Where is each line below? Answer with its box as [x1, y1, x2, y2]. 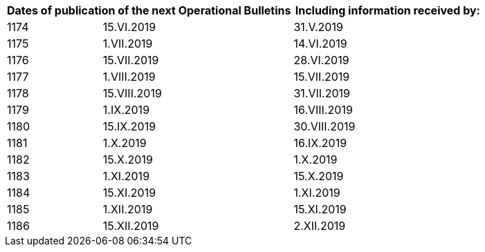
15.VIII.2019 [102, 86, 162, 100]
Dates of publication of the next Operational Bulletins [7, 3, 291, 17]
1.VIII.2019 [102, 70, 156, 84]
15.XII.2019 [102, 219, 159, 233]
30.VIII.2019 [293, 119, 356, 133]
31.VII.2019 [293, 86, 351, 100]
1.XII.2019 [102, 202, 153, 216]
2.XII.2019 [293, 219, 346, 233]
